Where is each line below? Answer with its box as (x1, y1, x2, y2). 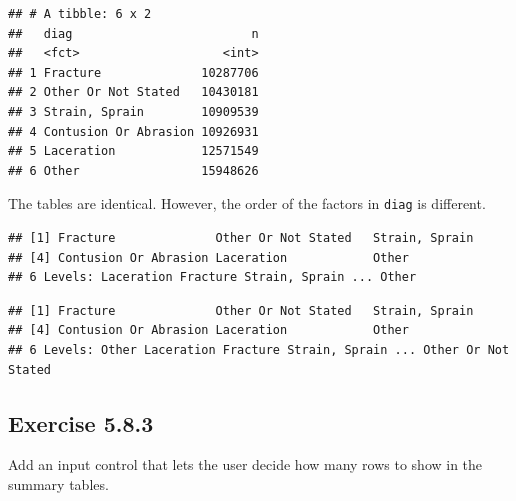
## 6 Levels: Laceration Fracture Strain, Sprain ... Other (8, 270, 417, 285)
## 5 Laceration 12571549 (8, 144, 259, 159)
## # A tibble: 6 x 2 (8, 7, 152, 21)
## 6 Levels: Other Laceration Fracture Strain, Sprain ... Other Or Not (8, 342, 510, 357)
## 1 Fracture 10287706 (8, 65, 259, 80)
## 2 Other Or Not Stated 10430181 (8, 85, 259, 100)
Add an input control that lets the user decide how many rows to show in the (8, 454, 483, 475)
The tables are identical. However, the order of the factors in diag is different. (8, 193, 486, 214)
